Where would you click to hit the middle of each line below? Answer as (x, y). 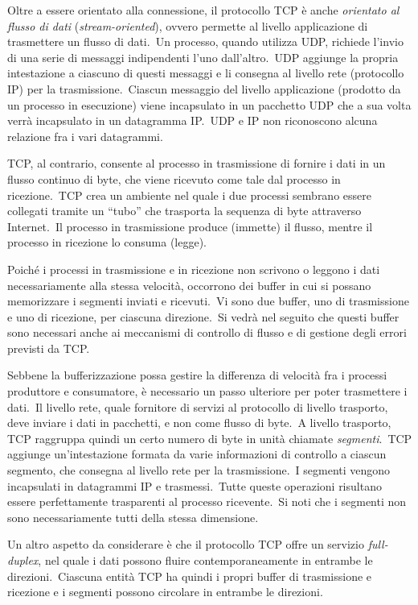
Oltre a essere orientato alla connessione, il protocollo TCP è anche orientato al (203, 10)
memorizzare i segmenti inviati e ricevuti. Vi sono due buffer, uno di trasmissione (208, 301)
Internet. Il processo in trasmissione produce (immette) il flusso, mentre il (190, 226)
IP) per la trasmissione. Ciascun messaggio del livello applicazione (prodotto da (204, 88)
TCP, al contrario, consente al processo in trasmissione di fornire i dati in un (197, 163)
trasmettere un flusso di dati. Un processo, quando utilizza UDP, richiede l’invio (205, 41)
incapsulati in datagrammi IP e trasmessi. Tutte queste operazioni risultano (195, 485)
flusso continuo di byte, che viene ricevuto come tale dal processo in (174, 178)
